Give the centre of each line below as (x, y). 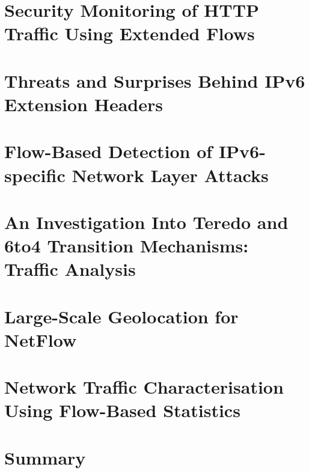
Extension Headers (84, 104)
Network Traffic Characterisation (144, 387)
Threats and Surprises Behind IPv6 (155, 80)
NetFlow (41, 339)
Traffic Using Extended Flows (130, 33)
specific (35, 175)
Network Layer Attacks (170, 175)
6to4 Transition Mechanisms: (127, 246)
